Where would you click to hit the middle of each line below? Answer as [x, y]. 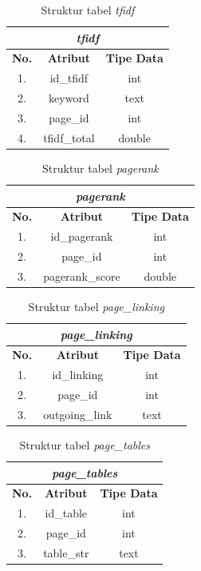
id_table [66, 513]
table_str [66, 553]
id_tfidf [69, 78]
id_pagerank [82, 236]
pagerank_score [82, 276]
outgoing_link [78, 414]
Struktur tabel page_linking [96, 306]
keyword [69, 98]
